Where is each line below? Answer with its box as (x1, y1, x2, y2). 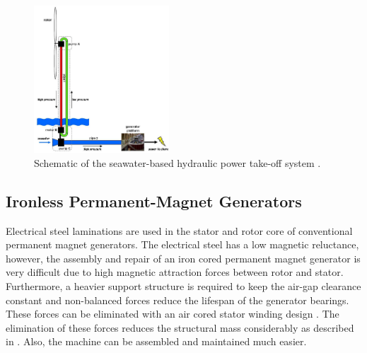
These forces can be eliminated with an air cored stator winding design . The (6, 306, 339, 321)
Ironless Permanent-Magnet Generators (6, 190, 302, 212)
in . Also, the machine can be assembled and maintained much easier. (6, 334, 307, 349)
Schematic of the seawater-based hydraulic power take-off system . (34, 155, 321, 170)
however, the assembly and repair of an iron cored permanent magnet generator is (6, 250, 361, 265)
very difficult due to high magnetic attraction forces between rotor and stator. (6, 265, 344, 279)
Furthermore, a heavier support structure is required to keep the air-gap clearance (6, 279, 361, 294)
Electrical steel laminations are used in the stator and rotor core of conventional (6, 223, 353, 238)
